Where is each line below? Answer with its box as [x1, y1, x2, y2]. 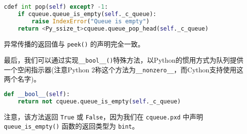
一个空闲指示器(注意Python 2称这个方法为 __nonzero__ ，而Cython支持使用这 [4, 64, 244, 74]
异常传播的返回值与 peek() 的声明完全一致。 [4, 38, 145, 49]
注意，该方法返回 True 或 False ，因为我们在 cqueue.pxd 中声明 [4, 111, 203, 121]
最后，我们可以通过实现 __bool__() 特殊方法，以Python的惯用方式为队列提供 [4, 55, 244, 65]
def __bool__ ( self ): [4, 91, 70, 98]
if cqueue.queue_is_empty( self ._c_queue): [17, 10, 157, 17]
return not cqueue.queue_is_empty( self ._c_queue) [17, 98, 181, 105]
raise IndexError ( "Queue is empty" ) [31, 17, 150, 25]
